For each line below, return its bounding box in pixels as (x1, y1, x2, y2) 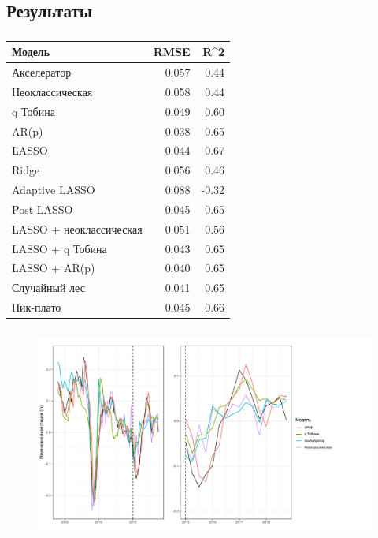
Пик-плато (12, 299, 61, 316)
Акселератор (12, 64, 72, 80)
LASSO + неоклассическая (12, 220, 143, 237)
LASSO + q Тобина (12, 240, 107, 256)
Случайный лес (12, 279, 85, 296)
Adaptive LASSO (12, 181, 95, 198)
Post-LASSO (12, 200, 73, 217)
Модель (12, 43, 50, 60)
